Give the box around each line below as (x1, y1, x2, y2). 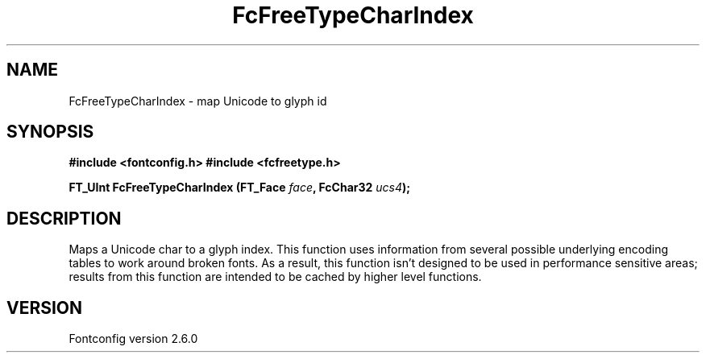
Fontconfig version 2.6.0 (69, 332, 198, 346)
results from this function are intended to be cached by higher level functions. (69, 270, 482, 284)
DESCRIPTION (6, 208, 122, 229)
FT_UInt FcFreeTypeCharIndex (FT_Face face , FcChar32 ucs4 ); (69, 180, 411, 195)
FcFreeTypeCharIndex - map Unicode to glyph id (69, 93, 327, 108)
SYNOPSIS (6, 122, 94, 142)
